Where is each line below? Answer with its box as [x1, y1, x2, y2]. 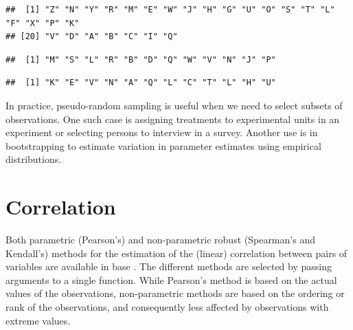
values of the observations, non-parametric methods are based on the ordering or [5, 286, 345, 300]
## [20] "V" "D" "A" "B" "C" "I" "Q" [5, 32, 178, 42]
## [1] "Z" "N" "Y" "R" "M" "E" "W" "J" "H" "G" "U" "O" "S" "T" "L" [5, 5, 335, 14]
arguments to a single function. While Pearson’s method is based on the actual [5, 272, 337, 287]
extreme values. [5, 313, 71, 327]
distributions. [5, 152, 62, 166]
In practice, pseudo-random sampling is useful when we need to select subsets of [5, 98, 343, 112]
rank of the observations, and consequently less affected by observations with [5, 300, 329, 314]
